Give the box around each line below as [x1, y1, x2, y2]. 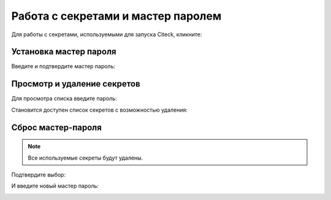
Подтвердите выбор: [11, 171, 66, 178]
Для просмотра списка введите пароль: [11, 95, 117, 102]
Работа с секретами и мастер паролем [11, 9, 222, 23]
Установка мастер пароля [11, 47, 116, 57]
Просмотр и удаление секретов [11, 79, 140, 89]
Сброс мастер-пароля [11, 122, 102, 133]
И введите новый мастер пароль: [11, 182, 99, 190]
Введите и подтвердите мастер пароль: [11, 63, 116, 70]
